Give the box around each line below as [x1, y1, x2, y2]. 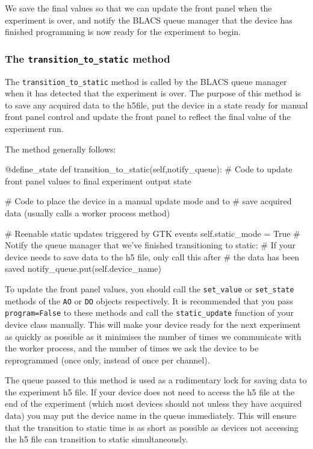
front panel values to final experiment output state [5, 174, 191, 187]
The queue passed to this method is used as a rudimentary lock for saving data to [5, 374, 307, 386]
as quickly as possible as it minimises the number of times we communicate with [5, 330, 302, 342]
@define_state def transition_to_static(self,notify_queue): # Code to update [5, 163, 293, 175]
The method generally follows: [5, 142, 116, 155]
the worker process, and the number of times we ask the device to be [5, 342, 259, 354]
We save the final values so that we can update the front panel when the [5, 2, 272, 14]
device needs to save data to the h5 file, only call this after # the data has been [5, 250, 300, 263]
